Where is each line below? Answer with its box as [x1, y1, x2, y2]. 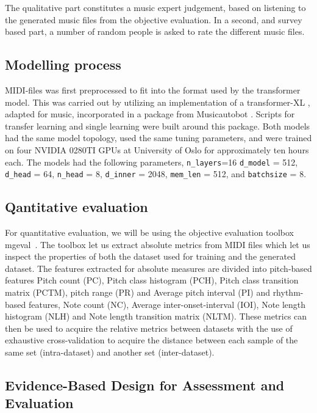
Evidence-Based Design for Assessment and [5, 375, 285, 394]
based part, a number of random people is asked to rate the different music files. [5, 25, 305, 38]
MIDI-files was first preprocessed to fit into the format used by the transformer [5, 83, 301, 96]
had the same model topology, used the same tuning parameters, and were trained [5, 131, 312, 144]
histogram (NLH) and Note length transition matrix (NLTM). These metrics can [5, 310, 307, 323]
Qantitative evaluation [5, 197, 148, 216]
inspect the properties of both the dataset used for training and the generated [5, 250, 296, 263]
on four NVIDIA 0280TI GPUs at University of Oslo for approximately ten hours [5, 143, 309, 156]
